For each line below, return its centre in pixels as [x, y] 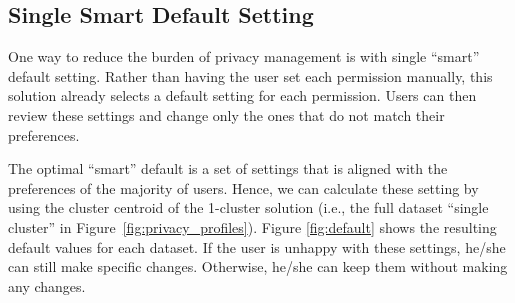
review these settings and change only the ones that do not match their [226, 114]
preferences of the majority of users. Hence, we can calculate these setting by [243, 187]
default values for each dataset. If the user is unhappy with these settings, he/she [257, 246]
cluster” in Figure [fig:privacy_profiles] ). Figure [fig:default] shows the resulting [252, 226]
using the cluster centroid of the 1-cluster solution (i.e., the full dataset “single [248, 207]
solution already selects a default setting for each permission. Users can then [242, 95]
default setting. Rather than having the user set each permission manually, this [250, 75]
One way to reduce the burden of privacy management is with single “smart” [244, 56]
